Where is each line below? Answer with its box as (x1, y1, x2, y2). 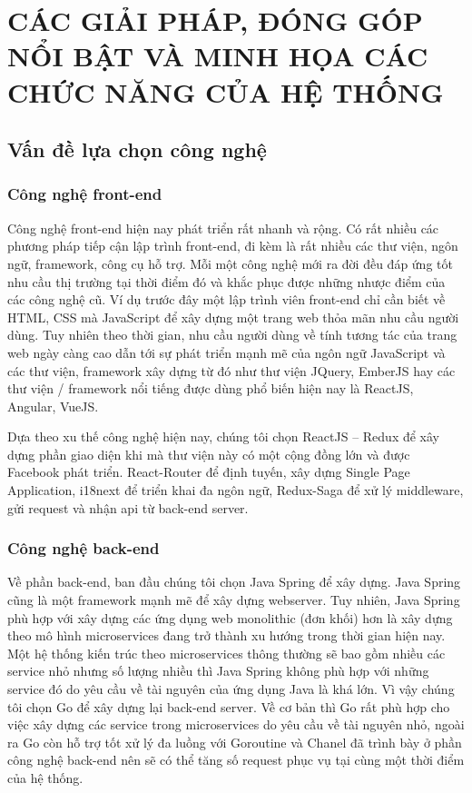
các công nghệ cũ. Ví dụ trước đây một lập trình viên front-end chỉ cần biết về (7, 290, 446, 309)
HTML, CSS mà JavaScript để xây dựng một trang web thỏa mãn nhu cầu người (7, 307, 459, 326)
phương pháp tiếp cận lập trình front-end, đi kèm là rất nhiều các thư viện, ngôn (7, 236, 458, 255)
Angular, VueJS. (7, 396, 99, 415)
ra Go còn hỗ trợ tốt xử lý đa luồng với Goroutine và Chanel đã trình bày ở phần (7, 732, 462, 751)
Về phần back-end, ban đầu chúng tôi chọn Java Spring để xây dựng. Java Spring (7, 572, 461, 591)
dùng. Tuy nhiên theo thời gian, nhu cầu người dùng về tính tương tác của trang (7, 325, 457, 344)
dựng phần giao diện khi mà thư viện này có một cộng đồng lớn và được (7, 444, 410, 463)
